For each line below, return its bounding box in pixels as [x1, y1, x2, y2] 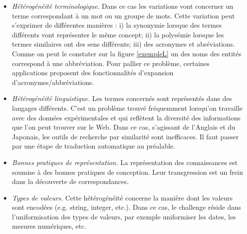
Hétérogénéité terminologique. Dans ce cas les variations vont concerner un [12, 1, 233, 11]
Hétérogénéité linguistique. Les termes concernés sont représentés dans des [12, 93, 232, 103]
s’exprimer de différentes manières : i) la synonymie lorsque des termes [12, 20, 222, 30]
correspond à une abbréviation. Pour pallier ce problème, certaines [12, 58, 210, 68]
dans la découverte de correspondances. [12, 176, 129, 186]
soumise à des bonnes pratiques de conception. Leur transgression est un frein [12, 167, 243, 177]
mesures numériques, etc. [12, 221, 86, 231]
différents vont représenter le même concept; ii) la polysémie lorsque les [12, 29, 224, 39]
